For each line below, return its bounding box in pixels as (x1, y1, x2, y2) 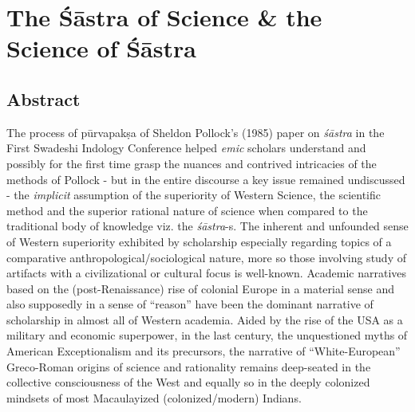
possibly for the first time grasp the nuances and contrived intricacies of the (6, 155, 377, 171)
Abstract (6, 86, 81, 111)
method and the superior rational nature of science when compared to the (6, 202, 368, 218)
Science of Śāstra (6, 32, 196, 65)
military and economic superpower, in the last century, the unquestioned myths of (6, 327, 408, 343)
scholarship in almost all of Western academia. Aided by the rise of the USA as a (6, 311, 403, 328)
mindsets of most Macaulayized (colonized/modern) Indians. (6, 389, 302, 406)
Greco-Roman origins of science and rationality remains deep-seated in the (6, 358, 371, 375)
